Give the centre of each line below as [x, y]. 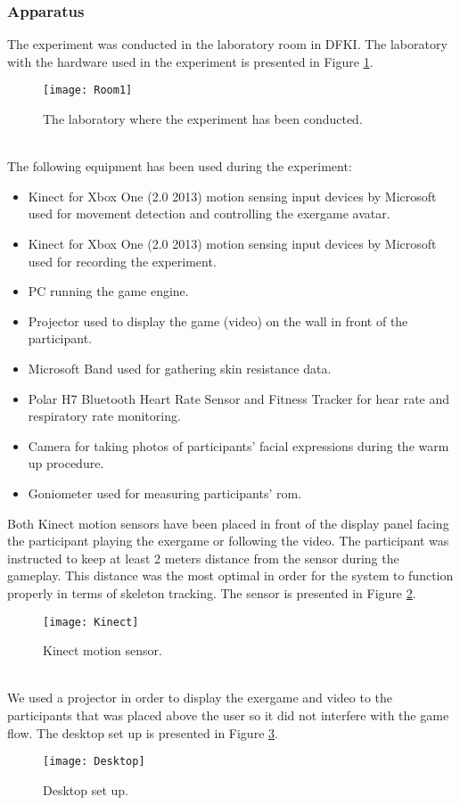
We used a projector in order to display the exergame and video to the [200, 698]
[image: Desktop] [94, 762]
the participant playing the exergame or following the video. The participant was [228, 541]
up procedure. [66, 463]
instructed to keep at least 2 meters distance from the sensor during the [203, 558]
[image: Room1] [88, 90]
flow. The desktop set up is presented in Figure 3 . [143, 732]
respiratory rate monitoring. [104, 416]
